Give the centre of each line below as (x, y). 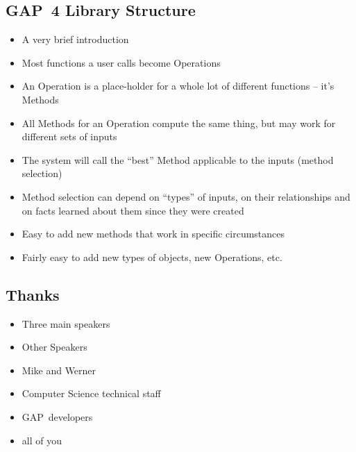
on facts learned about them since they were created (133, 210)
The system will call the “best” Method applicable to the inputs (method (178, 159)
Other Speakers (54, 347)
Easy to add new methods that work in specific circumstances (153, 234)
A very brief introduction (75, 39)
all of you (42, 440)
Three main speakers (66, 323)
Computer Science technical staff (91, 393)
